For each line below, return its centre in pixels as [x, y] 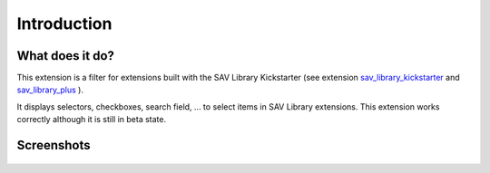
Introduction [64, 24]
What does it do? [66, 56]
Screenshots [54, 145]
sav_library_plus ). [50, 90]
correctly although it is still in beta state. [92, 120]
